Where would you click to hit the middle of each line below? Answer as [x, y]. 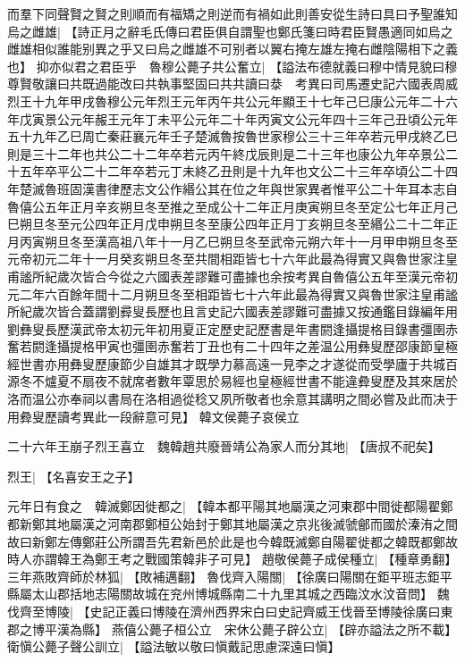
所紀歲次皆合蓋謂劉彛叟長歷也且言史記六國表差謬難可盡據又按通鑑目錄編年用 [232, 311]
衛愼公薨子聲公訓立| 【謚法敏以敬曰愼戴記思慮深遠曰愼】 [174, 646]
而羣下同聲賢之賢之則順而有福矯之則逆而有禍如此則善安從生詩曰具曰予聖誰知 [232, 13]
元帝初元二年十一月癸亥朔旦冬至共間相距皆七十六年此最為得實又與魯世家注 [226, 259]
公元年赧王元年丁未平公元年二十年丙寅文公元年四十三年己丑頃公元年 [257, 118]
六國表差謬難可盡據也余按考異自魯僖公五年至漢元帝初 [301, 276]
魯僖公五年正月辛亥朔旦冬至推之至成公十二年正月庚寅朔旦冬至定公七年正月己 [232, 206]
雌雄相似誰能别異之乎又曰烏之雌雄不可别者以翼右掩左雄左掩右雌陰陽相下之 [226, 49]
